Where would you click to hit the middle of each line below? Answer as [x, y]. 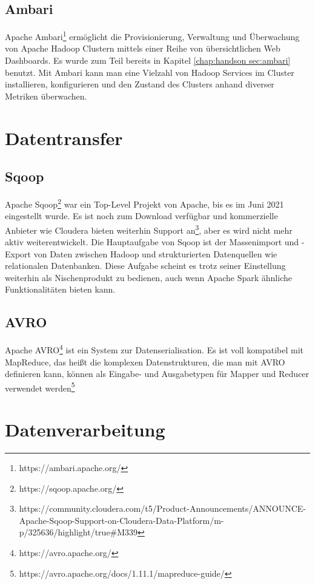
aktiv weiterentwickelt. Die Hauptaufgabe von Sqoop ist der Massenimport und [152, 242]
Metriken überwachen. [46, 96]
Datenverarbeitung [85, 430]
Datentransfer [64, 138]
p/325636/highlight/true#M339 [78, 532]
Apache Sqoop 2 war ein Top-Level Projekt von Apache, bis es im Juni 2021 [144, 203]
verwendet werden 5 [40, 387]
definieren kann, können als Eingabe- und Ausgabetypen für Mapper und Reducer [157, 374]
